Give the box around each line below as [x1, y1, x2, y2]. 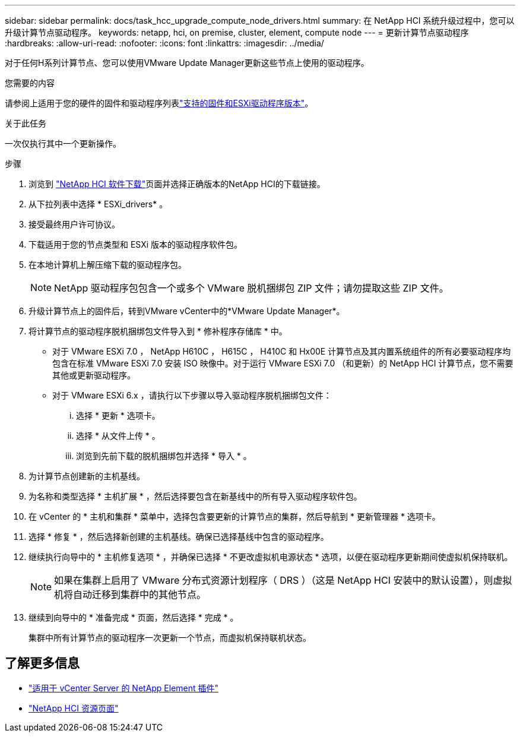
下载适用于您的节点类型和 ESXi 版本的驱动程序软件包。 [28, 239, 243, 249]
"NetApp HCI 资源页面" [28, 703, 119, 713]
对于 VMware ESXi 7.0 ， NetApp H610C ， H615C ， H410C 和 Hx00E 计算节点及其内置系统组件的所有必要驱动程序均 [52, 346, 511, 356]
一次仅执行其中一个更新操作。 [5, 138, 121, 148]
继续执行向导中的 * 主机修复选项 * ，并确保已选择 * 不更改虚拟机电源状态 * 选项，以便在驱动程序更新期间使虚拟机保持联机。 [28, 552, 513, 562]
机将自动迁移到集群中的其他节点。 [54, 589, 207, 600]
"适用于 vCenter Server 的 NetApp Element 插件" [28, 682, 219, 693]
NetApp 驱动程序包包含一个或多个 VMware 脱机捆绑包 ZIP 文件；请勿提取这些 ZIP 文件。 [54, 282, 449, 294]
